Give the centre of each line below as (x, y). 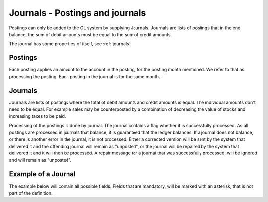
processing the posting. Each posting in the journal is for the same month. (85, 76)
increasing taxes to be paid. (37, 116)
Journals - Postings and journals (78, 13)
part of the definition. (31, 193)
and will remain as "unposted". (40, 160)
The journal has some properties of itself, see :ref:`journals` (70, 44)
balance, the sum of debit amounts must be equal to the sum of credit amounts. (91, 34)
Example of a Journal (42, 174)
